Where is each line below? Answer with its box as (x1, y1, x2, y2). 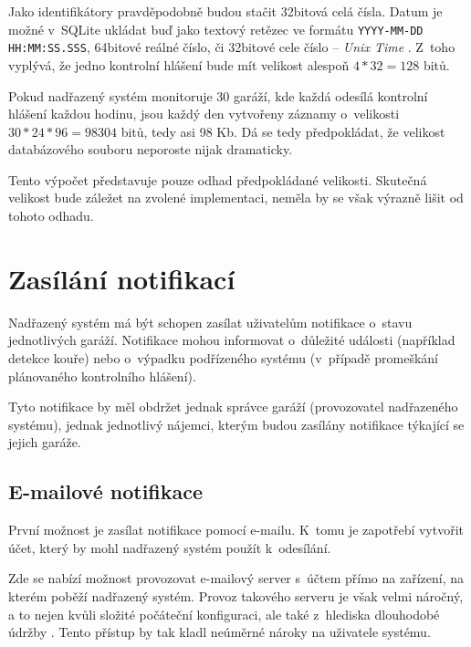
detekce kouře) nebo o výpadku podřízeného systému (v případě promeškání (8, 348, 438, 367)
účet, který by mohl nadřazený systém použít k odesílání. (8, 537, 331, 557)
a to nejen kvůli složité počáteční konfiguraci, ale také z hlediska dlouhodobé (8, 604, 440, 623)
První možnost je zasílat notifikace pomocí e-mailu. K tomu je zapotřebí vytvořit (8, 520, 465, 539)
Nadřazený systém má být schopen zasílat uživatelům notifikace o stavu (8, 312, 413, 331)
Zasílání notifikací (8, 259, 235, 297)
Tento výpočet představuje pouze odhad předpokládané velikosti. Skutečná (8, 170, 427, 189)
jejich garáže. (8, 433, 81, 452)
